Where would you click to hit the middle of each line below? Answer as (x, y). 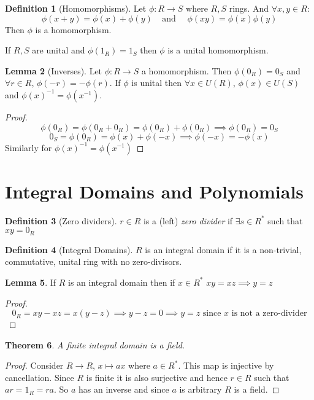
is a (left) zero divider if (188, 220)
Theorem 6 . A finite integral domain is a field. (95, 344)
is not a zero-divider (269, 314)
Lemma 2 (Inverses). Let (54, 70)
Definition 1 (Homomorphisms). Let (76, 8)
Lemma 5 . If (31, 282)
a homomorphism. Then (186, 70)
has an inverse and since (124, 389)
